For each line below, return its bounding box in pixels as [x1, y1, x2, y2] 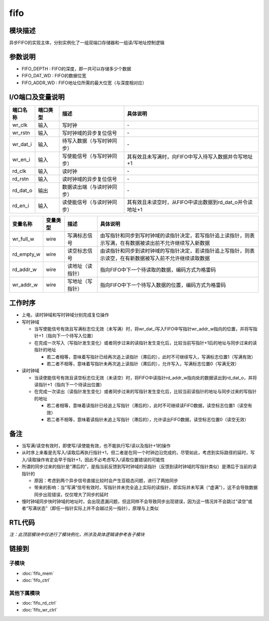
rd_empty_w [12, 251, 41, 258]
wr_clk [12, 121, 27, 128]
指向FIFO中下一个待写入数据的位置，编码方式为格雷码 [100, 282, 226, 289]
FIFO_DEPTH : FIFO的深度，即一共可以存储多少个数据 [21, 65, 132, 72]
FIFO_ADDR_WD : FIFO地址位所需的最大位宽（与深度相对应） [21, 80, 147, 86]
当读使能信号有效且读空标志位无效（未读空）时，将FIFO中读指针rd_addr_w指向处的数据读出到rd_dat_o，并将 [34, 374, 257, 381]
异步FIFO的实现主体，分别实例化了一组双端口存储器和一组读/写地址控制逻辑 [9, 40, 165, 46]
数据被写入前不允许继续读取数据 [134, 255, 210, 262]
